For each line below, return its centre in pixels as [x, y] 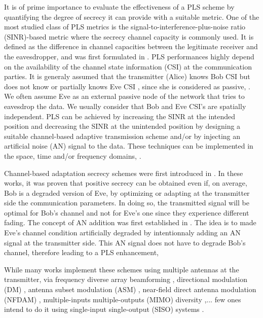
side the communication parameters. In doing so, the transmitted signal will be [127, 203]
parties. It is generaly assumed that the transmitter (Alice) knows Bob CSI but [127, 76]
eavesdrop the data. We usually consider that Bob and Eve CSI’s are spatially [125, 106]
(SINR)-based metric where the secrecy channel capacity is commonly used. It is [129, 36]
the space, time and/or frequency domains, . [73, 155]
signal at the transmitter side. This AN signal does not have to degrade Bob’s [125, 242]
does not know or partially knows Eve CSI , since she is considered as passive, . [127, 86]
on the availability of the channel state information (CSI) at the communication [128, 66]
